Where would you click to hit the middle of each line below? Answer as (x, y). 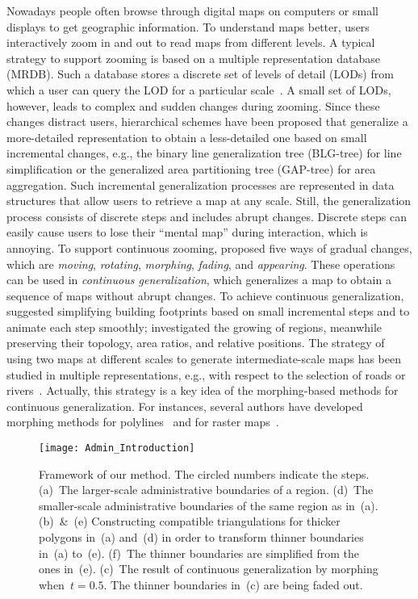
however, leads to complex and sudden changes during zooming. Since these (193, 105)
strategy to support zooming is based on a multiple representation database (194, 58)
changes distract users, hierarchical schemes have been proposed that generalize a (207, 121)
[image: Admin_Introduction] (117, 448)
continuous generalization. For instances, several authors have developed (185, 406)
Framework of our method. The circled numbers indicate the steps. (204, 473)
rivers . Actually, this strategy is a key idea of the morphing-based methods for (203, 390)
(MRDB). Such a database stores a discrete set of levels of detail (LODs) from (200, 74)
